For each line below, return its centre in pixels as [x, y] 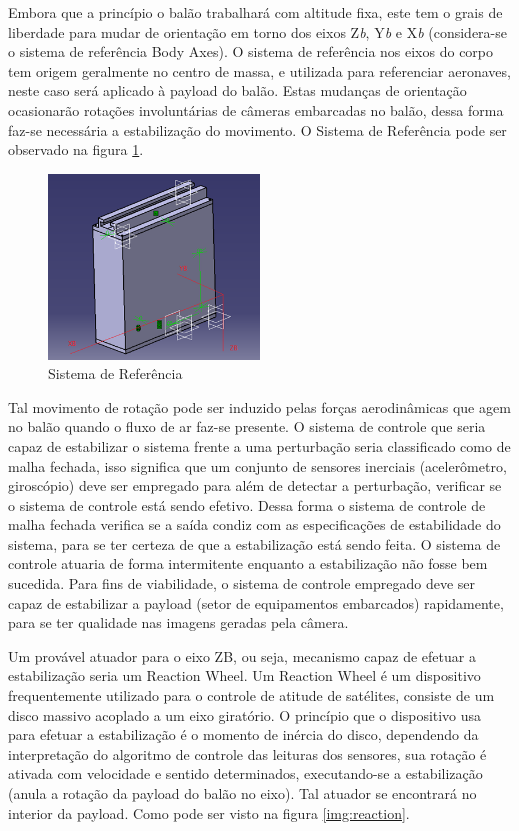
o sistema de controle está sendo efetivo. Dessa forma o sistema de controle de [247, 504]
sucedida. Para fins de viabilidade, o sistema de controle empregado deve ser [241, 583]
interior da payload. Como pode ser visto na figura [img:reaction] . [209, 812]
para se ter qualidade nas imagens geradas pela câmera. [178, 622]
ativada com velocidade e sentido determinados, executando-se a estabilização [245, 773]
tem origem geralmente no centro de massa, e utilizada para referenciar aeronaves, [259, 70]
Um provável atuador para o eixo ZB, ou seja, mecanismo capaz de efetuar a [242, 655]
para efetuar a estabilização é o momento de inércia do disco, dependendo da [243, 734]
